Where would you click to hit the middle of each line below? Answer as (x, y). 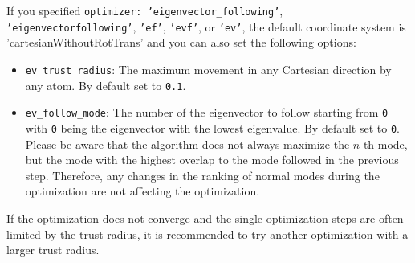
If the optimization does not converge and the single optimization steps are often (205, 218)
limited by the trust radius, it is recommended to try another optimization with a (207, 234)
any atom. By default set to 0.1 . (106, 85)
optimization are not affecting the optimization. (142, 191)
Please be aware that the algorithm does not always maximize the (187, 144)
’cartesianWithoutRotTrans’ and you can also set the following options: (181, 42)
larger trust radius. (53, 250)
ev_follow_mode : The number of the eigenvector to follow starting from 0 (207, 112)
